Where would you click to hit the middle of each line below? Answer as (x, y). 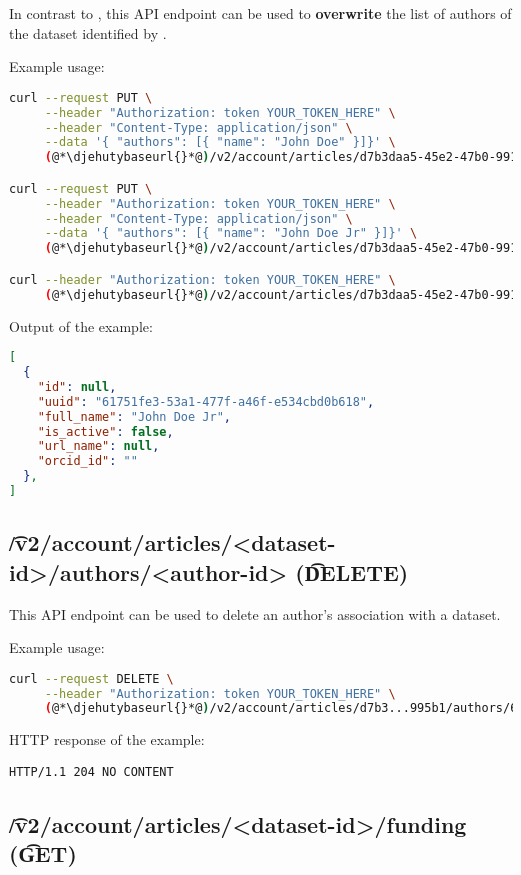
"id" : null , (77, 386)
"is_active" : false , (105, 431)
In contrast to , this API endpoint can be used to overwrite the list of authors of (260, 13)
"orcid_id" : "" (87, 461)
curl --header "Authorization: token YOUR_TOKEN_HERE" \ (202, 279)
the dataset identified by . (88, 32)
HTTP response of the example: (107, 739)
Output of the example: (81, 325)
